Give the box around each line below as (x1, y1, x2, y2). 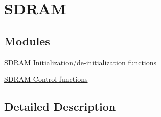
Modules (4, 33, 50, 48)
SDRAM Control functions (4, 74, 88, 84)
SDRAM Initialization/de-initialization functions (4, 56, 157, 67)
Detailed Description (4, 99, 116, 114)
